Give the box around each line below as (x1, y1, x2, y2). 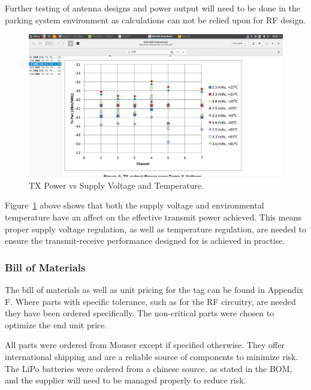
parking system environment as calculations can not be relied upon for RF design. (5, 13, 306, 26)
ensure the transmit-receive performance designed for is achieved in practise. (5, 234, 285, 247)
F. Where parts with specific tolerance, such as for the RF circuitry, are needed (5, 295, 296, 307)
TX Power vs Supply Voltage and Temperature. (29, 179, 204, 191)
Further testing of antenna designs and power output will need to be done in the (5, 2, 300, 14)
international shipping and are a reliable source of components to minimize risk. (5, 350, 298, 363)
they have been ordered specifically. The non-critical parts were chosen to (5, 307, 274, 319)
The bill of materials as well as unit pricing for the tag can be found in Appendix (5, 283, 304, 296)
